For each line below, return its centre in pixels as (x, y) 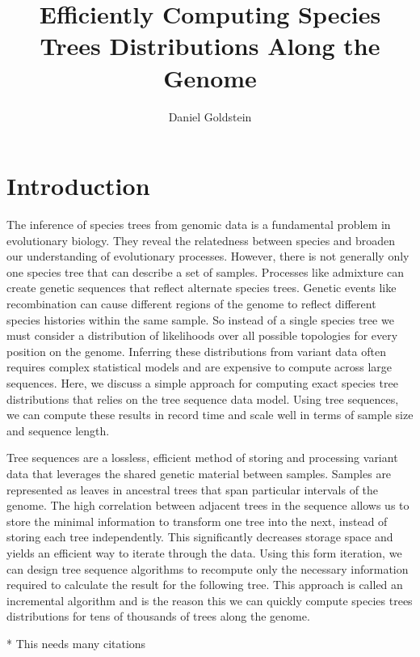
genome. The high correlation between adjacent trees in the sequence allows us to (208, 505)
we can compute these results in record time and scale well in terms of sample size (210, 415)
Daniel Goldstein (210, 116)
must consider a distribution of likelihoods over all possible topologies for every (202, 335)
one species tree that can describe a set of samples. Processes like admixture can (206, 271)
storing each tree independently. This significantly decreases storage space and (200, 537)
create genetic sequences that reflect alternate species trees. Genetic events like (202, 288)
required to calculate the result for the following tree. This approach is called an (205, 585)
